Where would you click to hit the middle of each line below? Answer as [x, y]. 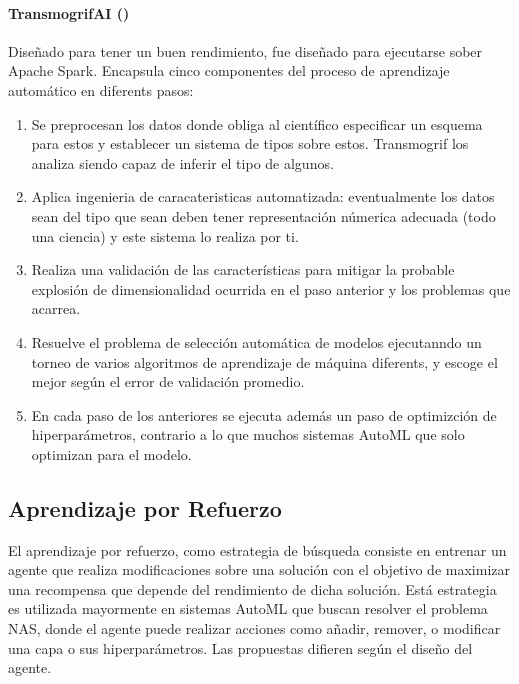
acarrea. [56, 308]
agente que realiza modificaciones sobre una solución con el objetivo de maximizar [259, 569]
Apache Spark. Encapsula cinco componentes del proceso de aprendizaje [229, 70]
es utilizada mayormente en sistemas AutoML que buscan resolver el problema [248, 608]
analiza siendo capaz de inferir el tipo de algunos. [182, 162]
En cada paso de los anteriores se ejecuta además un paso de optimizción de [264, 414]
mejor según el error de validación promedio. [168, 381]
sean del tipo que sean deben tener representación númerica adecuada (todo [263, 215]
